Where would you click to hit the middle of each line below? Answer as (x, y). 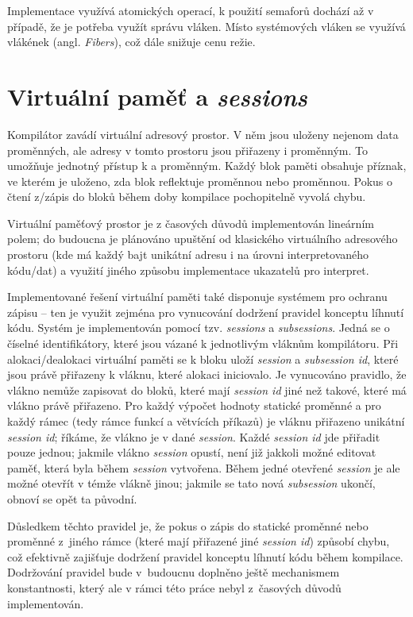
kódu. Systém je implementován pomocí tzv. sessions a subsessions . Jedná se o (199, 328)
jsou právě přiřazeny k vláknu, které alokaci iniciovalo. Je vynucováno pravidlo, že (207, 374)
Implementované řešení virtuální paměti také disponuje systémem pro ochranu (197, 297)
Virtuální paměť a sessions (157, 96)
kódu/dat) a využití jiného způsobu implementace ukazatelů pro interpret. (188, 270)
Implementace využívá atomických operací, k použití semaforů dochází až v (191, 10)
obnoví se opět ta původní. (72, 498)
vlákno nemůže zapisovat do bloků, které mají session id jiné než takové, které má (207, 389)
